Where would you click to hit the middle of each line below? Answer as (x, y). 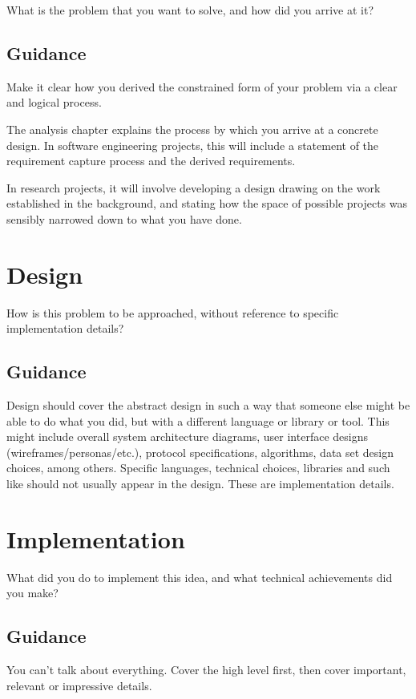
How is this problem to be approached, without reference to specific (173, 312)
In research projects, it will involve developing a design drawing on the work (194, 187)
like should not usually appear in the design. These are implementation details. (200, 484)
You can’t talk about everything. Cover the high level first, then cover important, (206, 670)
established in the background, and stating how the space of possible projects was (207, 203)
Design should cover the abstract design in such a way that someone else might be (208, 405)
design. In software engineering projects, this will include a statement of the (193, 145)
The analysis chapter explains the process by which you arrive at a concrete (192, 129)
